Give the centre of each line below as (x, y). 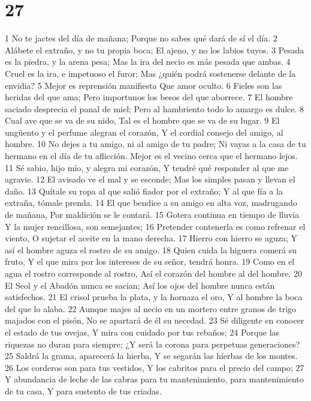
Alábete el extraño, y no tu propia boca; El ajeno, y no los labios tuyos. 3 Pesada (155, 50)
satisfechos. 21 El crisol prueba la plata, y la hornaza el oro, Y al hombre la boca (154, 297)
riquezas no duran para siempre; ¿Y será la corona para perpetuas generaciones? (153, 344)
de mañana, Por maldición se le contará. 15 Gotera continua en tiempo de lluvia (152, 215)
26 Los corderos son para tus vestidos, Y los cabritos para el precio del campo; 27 (155, 367)
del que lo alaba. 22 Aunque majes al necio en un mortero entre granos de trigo (151, 308)
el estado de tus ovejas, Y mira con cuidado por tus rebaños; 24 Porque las (142, 332)
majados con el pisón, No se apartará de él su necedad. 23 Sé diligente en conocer (155, 320)
